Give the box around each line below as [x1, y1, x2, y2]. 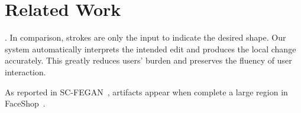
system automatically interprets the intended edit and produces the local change [5, 42, 296, 55]
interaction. [5, 65, 46, 78]
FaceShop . [5, 97, 46, 109]
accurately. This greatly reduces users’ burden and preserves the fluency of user [5, 54, 292, 67]
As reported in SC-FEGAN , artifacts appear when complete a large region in [5, 85, 288, 98]
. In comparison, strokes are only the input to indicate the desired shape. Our [5, 31, 286, 44]
